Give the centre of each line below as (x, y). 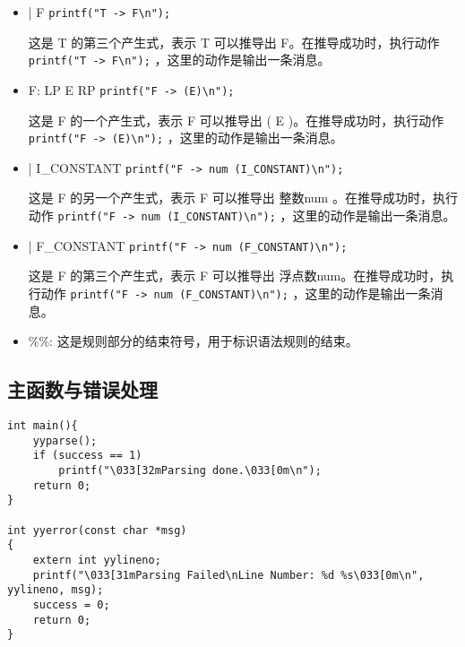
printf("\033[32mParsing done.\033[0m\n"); (190, 470)
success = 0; (71, 604)
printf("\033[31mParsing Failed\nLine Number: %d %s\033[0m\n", (228, 575)
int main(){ (43, 426)
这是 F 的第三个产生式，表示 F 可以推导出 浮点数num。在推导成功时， (235, 276)
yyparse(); (65, 440)
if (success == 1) (87, 456)
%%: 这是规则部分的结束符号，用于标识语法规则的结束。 (193, 341)
